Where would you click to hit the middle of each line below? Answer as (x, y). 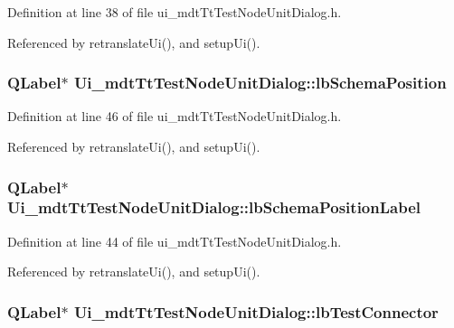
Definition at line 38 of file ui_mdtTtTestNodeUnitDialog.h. (175, 12)
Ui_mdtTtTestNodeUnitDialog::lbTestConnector (256, 311)
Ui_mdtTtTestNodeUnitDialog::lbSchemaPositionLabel (214, 207)
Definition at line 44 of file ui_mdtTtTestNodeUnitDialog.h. (175, 241)
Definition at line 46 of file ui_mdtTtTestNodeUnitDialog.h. (175, 116)
